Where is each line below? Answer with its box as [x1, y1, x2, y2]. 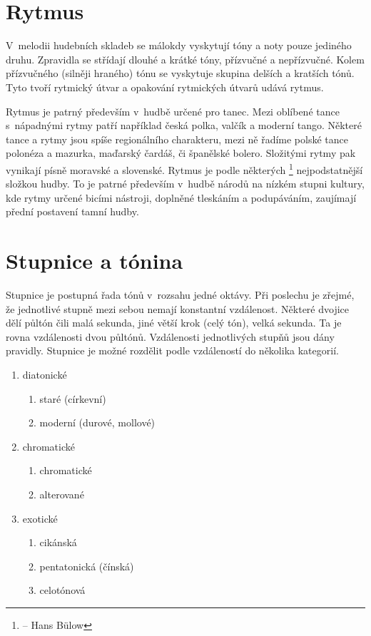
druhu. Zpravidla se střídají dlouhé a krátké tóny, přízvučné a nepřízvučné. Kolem [6, 51, 365, 66]
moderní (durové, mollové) [39, 415, 156, 430]
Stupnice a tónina [6, 246, 183, 275]
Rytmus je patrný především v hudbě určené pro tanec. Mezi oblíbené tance [6, 103, 340, 118]
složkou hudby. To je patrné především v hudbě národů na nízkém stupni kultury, [6, 176, 365, 191]
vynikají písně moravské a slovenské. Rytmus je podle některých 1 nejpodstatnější [6, 160, 363, 177]
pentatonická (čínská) [39, 558, 134, 573]
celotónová [39, 583, 86, 597]
